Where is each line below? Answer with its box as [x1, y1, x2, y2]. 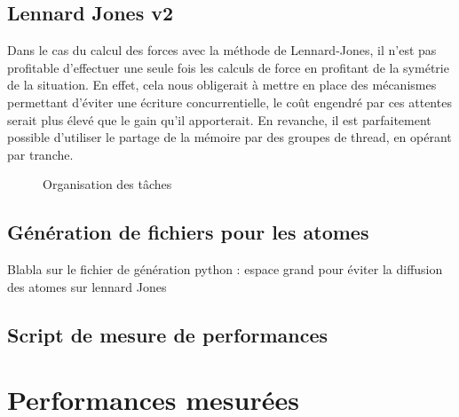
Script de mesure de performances [7, 320, 328, 348]
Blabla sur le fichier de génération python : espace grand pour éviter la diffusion [7, 260, 443, 279]
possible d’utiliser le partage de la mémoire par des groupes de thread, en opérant [7, 128, 452, 146]
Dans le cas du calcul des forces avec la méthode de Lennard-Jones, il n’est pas [7, 41, 437, 59]
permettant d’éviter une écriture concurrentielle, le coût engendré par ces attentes [7, 92, 452, 111]
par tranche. [7, 145, 74, 163]
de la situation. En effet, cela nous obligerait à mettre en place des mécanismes [7, 75, 437, 94]
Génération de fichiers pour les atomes [7, 218, 369, 246]
